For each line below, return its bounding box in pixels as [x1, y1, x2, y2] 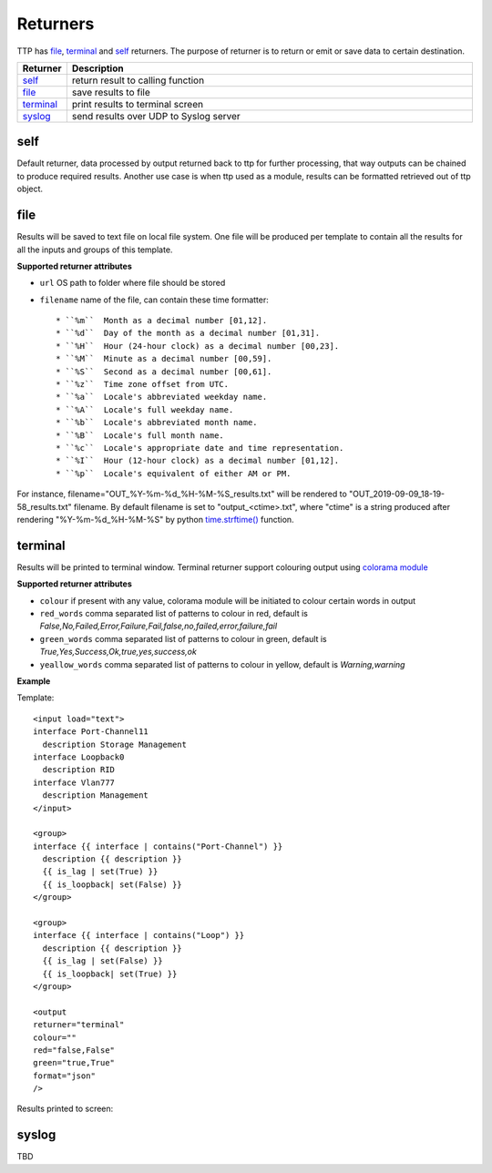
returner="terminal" [33, 1020, 125, 1030]
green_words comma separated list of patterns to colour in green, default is [39, 633, 327, 644]
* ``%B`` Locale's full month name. [56, 430, 225, 441]
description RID [42, 765, 116, 775]
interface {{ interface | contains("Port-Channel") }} [33, 841, 283, 852]
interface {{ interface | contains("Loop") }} [33, 930, 245, 941]
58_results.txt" [16, 501, 72, 512]
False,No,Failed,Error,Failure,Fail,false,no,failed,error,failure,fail [39, 620, 278, 632]
